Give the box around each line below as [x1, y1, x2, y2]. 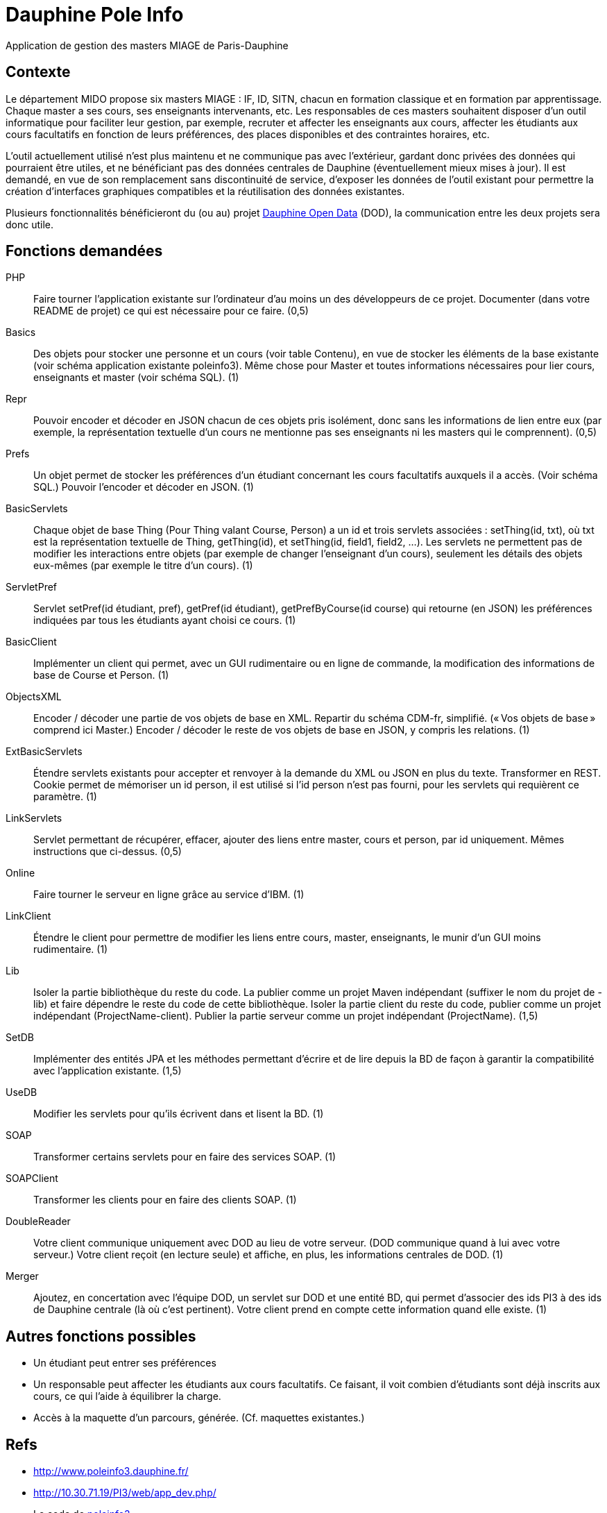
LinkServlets [6, 812, 62, 825]
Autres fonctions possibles [6, 1327, 196, 1345]
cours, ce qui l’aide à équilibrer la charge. [33, 1390, 221, 1403]
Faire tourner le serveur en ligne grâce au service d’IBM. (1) [33, 888, 305, 901]
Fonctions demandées [6, 242, 163, 260]
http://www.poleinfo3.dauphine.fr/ [33, 1465, 189, 1478]
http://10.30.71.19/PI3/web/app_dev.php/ [33, 1487, 216, 1499]
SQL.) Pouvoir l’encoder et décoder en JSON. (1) [33, 481, 254, 493]
